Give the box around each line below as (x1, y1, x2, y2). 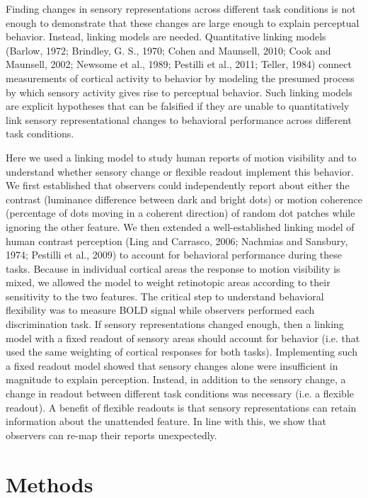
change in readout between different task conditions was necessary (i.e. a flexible (6, 386, 355, 401)
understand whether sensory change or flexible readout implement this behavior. (6, 164, 354, 179)
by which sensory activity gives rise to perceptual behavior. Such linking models (6, 84, 352, 99)
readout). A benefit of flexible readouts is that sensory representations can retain (6, 400, 357, 414)
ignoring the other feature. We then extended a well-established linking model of (6, 219, 355, 234)
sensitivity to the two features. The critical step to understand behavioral (6, 288, 324, 303)
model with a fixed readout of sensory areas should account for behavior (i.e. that (6, 330, 360, 345)
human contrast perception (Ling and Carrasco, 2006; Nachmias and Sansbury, (6, 233, 348, 248)
